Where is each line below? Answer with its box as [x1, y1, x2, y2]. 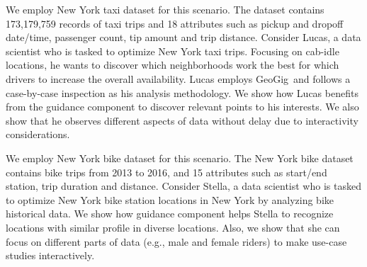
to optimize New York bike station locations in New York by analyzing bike [6, 192, 334, 207]
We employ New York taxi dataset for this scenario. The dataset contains [6, 2, 324, 16]
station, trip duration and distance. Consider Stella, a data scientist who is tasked [6, 178, 361, 193]
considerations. [6, 127, 70, 142]
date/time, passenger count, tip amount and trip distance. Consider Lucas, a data [6, 30, 361, 45]
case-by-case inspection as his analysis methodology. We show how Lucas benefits [6, 85, 358, 100]
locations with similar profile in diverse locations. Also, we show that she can [6, 220, 340, 234]
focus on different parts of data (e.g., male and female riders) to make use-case [6, 234, 347, 249]
